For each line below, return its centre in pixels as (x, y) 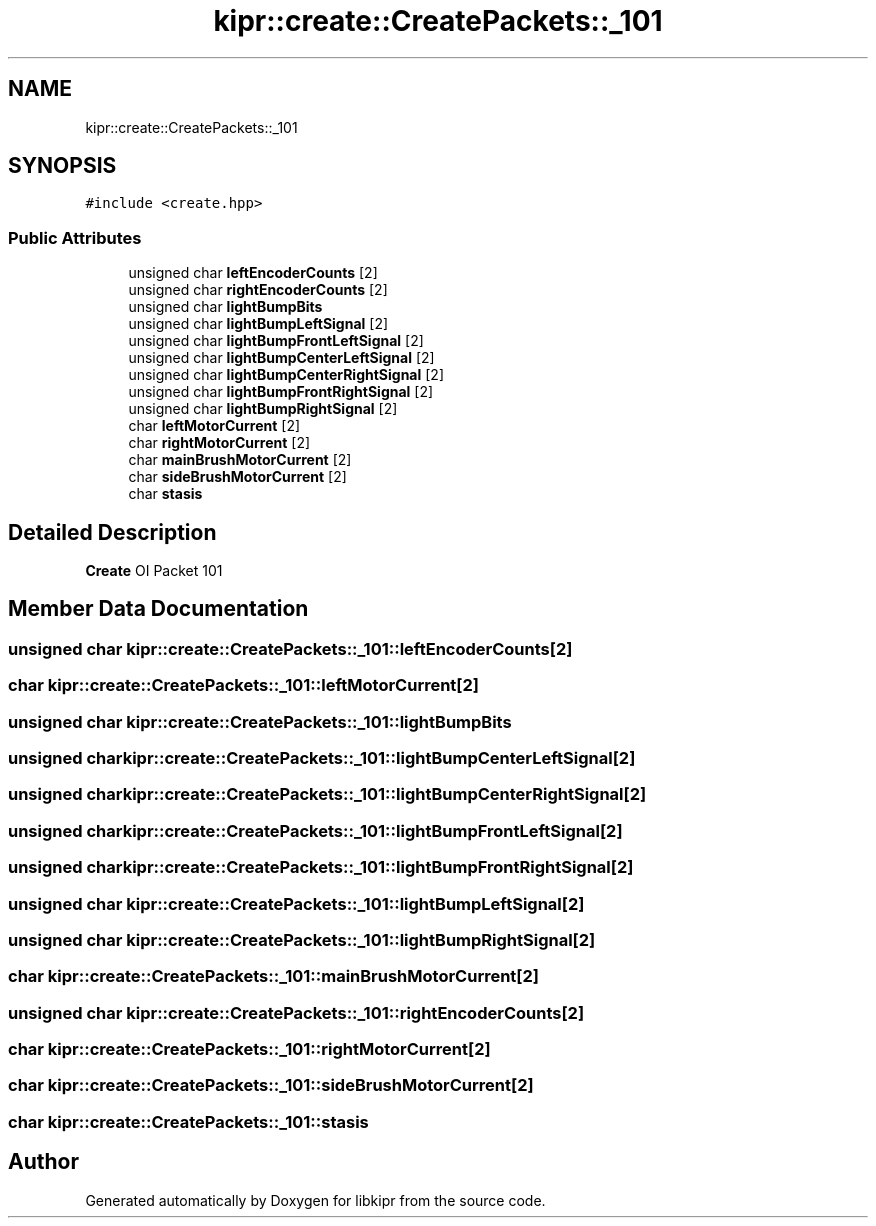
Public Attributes (75, 237)
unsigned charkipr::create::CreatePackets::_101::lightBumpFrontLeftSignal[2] (315, 830)
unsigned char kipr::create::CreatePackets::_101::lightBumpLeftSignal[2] (296, 903)
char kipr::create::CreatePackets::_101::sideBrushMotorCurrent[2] (271, 1085)
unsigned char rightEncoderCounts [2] (258, 290)
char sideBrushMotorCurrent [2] (237, 477)
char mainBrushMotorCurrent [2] (240, 460)
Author (43, 1162)
